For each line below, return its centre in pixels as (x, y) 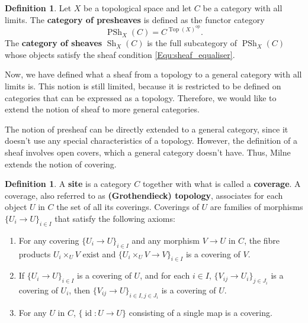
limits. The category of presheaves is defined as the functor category (135, 19)
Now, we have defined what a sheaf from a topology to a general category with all (153, 74)
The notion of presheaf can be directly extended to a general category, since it (147, 129)
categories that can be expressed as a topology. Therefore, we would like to (141, 97)
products (35, 253)
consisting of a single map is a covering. (200, 313)
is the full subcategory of (192, 43)
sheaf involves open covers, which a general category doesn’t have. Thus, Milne (148, 152)
